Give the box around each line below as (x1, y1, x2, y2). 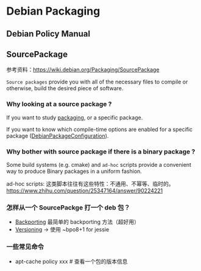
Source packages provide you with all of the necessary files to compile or (6, 78, 188, 86)
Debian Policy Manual (6, 29, 90, 39)
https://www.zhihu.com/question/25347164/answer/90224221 (6, 187, 163, 194)
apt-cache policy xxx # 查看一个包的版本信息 (15, 258, 128, 265)
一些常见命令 (6, 242, 44, 251)
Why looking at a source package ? (6, 100, 112, 108)
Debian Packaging (6, 4, 100, 18)
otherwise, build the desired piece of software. (6, 85, 124, 92)
